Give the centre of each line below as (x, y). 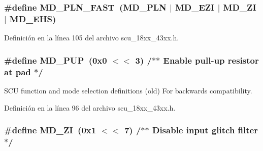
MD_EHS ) (33, 18)
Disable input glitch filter (205, 130)
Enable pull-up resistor (211, 60)
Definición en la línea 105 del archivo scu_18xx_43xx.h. (92, 38)
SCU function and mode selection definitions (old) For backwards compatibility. (128, 91)
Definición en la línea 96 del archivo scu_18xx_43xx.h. (90, 107)
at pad (18, 71)
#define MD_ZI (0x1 (50, 130)
